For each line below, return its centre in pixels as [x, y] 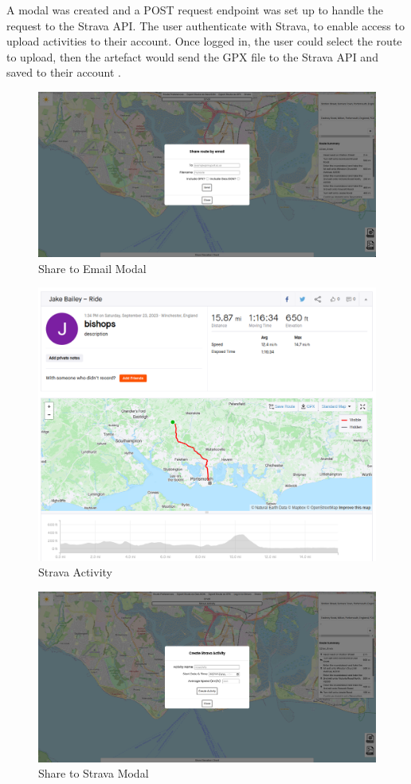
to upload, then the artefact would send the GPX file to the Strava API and [192, 56]
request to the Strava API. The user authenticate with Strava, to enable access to [205, 25]
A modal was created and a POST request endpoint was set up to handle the [195, 10]
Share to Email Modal [92, 268]
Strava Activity [75, 572]
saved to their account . [64, 72]
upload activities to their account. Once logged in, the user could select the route [204, 41]
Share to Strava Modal [94, 773]
